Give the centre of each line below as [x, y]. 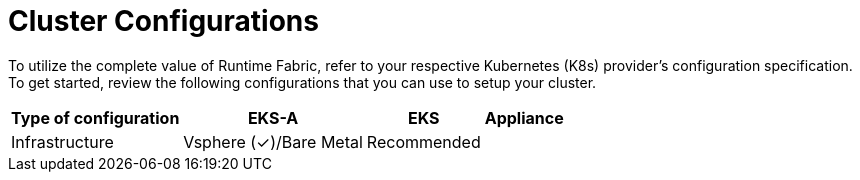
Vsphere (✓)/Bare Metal [273, 141]
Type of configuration [95, 117]
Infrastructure [62, 141]
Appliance [524, 117]
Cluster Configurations [163, 21]
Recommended [423, 141]
